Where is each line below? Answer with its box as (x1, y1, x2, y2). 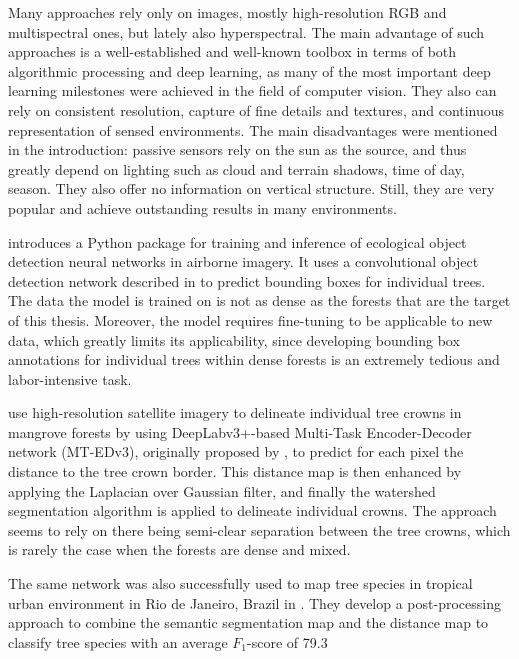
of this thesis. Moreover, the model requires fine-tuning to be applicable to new (8, 309, 493, 330)
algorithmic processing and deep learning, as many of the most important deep (8, 60, 491, 81)
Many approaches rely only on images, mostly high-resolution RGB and (8, 2, 447, 22)
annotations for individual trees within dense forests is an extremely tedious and (8, 349, 500, 370)
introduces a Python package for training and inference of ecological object (8, 231, 467, 252)
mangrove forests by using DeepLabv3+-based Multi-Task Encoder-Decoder (8, 421, 472, 442)
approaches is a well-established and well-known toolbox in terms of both (8, 41, 457, 62)
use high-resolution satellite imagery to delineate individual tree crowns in (8, 402, 462, 423)
